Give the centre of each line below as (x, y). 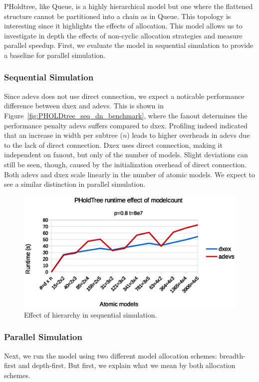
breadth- (232, 355)
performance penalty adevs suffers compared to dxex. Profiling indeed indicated (126, 125)
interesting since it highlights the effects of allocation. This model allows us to (123, 26)
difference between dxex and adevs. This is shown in (84, 106)
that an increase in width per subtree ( (63, 135)
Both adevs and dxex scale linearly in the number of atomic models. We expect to (129, 174)
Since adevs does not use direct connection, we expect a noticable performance (124, 96)
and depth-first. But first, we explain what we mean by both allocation (127, 365)
